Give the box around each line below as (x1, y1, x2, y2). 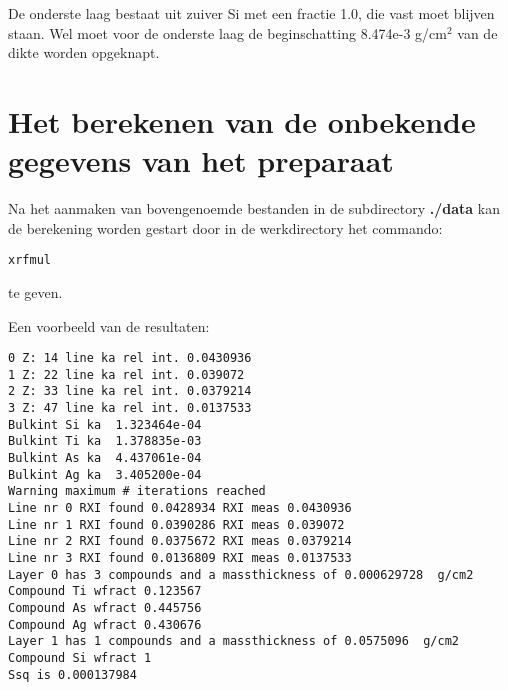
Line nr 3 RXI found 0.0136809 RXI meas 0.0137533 (8, 551, 352, 565)
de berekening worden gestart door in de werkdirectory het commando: (8, 217, 443, 238)
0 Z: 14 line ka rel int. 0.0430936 (8, 351, 252, 366)
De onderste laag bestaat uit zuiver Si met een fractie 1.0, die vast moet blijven (8, 3, 495, 23)
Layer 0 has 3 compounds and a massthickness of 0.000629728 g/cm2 (8, 567, 474, 582)
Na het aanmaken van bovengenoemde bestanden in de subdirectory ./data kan (8, 198, 501, 219)
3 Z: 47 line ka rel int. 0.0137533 (8, 401, 252, 416)
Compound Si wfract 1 (8, 650, 152, 665)
